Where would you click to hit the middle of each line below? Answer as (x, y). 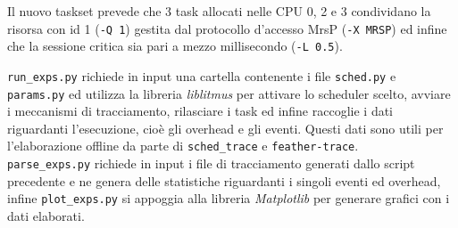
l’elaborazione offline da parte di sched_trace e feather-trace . (183, 146)
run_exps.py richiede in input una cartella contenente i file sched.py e (202, 75)
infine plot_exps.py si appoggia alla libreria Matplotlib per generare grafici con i (229, 198)
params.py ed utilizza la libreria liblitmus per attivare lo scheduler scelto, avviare (229, 93)
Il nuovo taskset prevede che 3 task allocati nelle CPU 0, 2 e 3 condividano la (219, 11)
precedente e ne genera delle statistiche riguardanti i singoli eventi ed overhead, (224, 180)
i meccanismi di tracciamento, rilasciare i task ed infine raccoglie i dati (200, 111)
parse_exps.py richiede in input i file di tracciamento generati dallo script (211, 163)
